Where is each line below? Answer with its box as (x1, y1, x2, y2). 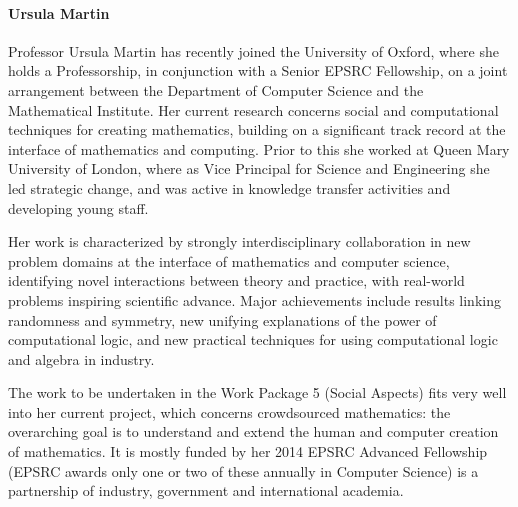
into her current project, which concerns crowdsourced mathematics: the (8, 401, 451, 422)
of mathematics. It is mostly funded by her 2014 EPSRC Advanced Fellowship (8, 441, 488, 462)
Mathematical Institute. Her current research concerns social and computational (8, 99, 499, 120)
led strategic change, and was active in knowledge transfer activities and (8, 177, 451, 198)
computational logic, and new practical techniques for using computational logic (8, 329, 498, 350)
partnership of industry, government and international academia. (8, 480, 404, 501)
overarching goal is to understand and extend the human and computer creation (8, 421, 499, 442)
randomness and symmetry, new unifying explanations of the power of (8, 309, 437, 330)
